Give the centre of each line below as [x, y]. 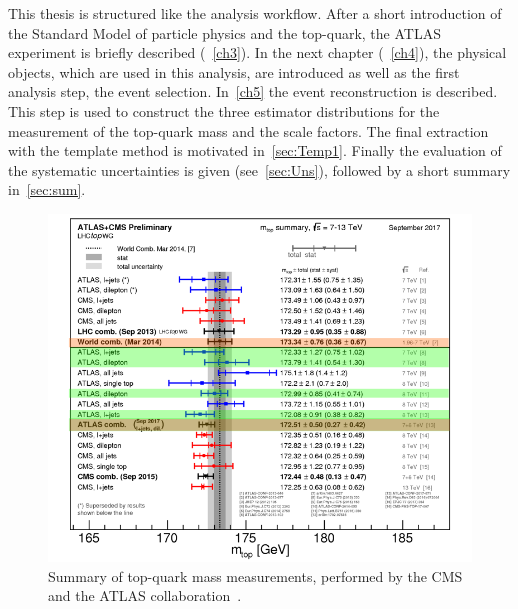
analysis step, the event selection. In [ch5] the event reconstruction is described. [253, 91]
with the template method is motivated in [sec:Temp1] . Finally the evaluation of [255, 150]
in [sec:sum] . [47, 189]
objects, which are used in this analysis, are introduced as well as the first [234, 71]
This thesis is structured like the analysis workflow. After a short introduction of [255, 13]
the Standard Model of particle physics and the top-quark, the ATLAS [224, 32]
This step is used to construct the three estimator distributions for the [224, 110]
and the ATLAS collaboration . [145, 595]
